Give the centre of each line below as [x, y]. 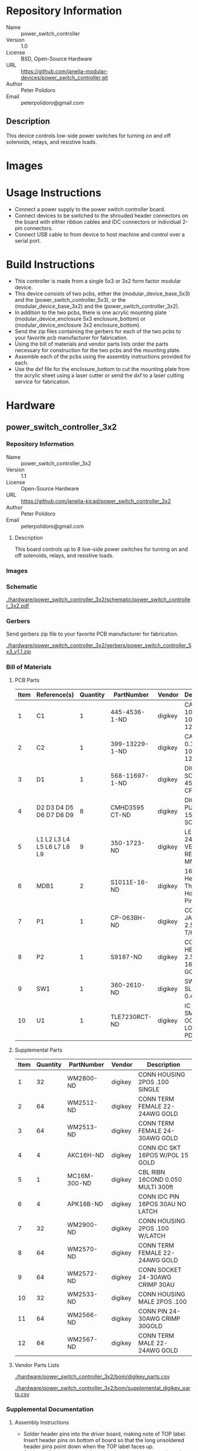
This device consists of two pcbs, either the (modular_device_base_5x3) [102, 294]
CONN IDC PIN [159, 1197]
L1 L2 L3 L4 [53, 839]
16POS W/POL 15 [163, 1155]
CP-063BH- [128, 917]
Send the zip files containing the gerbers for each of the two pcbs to [98, 331]
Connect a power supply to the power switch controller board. [90, 209]
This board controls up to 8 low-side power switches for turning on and [101, 549]
